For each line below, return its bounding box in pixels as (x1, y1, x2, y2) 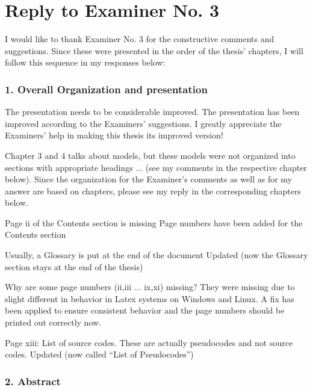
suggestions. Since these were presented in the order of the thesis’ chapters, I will (5, 44, 303, 57)
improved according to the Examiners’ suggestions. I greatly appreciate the (5, 117, 282, 129)
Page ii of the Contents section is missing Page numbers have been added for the (5, 216, 303, 229)
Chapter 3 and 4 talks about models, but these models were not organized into (5, 149, 296, 161)
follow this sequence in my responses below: (5, 56, 166, 69)
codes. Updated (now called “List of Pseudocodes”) (5, 348, 194, 361)
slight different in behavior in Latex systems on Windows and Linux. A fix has (5, 292, 294, 305)
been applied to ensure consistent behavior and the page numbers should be (5, 304, 285, 317)
